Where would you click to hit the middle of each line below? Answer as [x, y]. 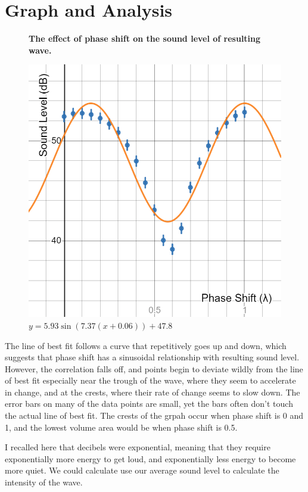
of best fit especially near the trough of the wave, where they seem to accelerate [150, 380]
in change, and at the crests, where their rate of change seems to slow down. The [153, 392]
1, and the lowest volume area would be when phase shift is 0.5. [121, 427]
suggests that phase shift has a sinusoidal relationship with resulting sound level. [152, 357]
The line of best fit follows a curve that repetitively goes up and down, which [146, 345]
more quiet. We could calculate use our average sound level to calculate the [142, 470]
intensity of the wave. [44, 482]
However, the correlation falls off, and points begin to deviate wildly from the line [154, 368]
